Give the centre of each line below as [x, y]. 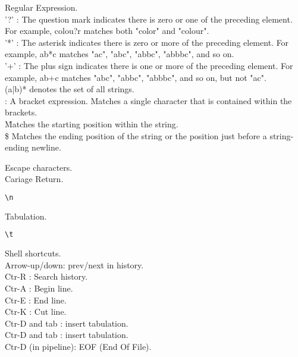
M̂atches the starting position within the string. [92, 123]
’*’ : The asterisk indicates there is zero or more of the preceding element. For [147, 42]
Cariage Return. [34, 179]
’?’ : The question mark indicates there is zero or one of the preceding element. [149, 19]
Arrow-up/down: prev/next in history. [74, 264]
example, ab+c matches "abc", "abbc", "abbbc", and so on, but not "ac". [136, 77]
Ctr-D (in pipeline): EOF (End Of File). [78, 346]
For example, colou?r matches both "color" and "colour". [107, 31]
